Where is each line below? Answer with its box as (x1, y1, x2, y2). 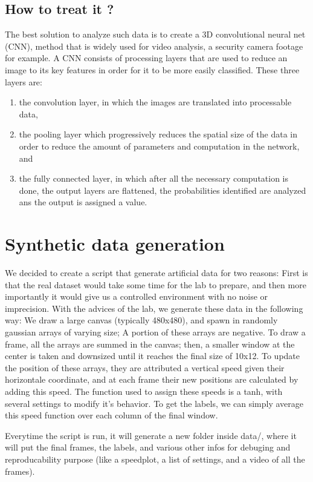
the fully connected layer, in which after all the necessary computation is (19, 172, 289, 185)
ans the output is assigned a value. (19, 196, 147, 208)
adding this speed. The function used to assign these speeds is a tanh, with (5, 385, 283, 397)
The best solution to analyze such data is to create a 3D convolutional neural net (5, 28, 306, 41)
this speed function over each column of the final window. (5, 409, 218, 421)
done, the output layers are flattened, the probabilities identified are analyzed (19, 183, 306, 196)
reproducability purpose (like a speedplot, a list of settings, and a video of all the (5, 452, 305, 465)
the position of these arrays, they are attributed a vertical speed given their (5, 361, 285, 374)
